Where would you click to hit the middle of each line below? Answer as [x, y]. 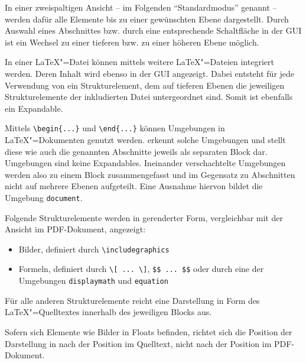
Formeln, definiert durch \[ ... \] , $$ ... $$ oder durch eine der [141, 269]
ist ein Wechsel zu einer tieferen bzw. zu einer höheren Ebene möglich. [132, 42]
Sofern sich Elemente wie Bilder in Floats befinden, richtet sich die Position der [149, 331]
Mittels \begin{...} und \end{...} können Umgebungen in [115, 128]
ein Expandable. [34, 108]
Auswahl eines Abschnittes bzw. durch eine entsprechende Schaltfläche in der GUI [153, 30]
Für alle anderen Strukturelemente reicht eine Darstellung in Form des [132, 300]
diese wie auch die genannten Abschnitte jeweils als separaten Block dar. [136, 151]
